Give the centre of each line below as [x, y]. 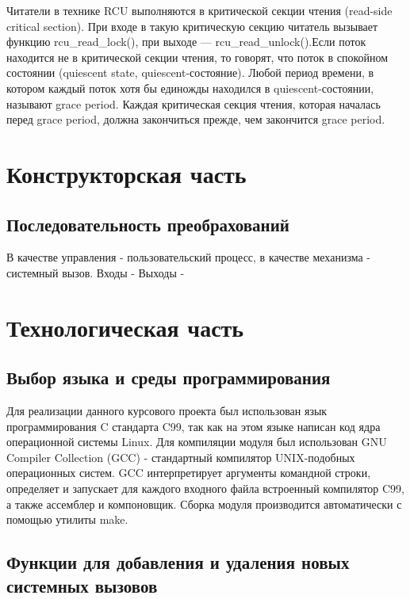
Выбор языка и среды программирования [169, 378]
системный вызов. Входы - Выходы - [96, 272]
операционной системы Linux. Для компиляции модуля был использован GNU [197, 442]
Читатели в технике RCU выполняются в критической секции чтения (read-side [199, 10]
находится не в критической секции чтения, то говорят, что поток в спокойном [197, 57]
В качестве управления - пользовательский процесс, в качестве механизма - [189, 257]
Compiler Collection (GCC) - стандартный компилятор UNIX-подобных [181, 457]
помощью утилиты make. [67, 519]
